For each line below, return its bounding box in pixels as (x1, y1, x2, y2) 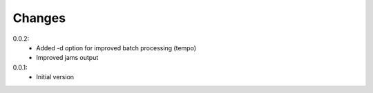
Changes (12, 10, 66, 25)
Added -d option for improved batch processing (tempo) (36, 43, 197, 52)
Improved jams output (36, 54, 99, 62)
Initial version (36, 73, 75, 81)
